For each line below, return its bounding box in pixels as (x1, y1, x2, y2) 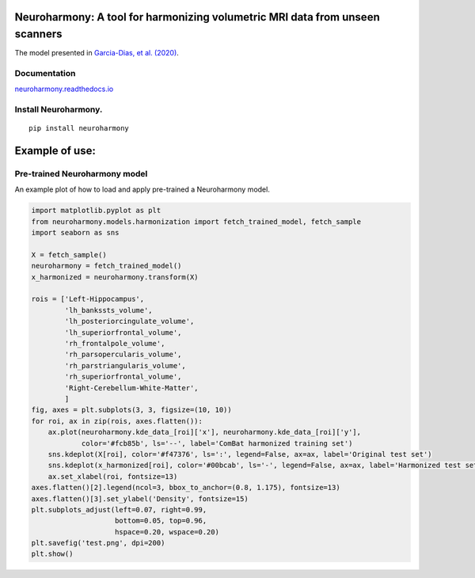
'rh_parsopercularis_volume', (64, 350, 182, 359)
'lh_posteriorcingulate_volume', (64, 317, 195, 326)
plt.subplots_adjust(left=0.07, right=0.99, (31, 505, 207, 514)
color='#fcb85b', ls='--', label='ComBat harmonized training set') (81, 439, 353, 447)
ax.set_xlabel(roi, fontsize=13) (47, 472, 178, 481)
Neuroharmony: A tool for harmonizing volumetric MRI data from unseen (14, 10, 380, 24)
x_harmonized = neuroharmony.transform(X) (31, 272, 199, 281)
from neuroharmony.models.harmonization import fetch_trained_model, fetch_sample (31, 217, 362, 226)
